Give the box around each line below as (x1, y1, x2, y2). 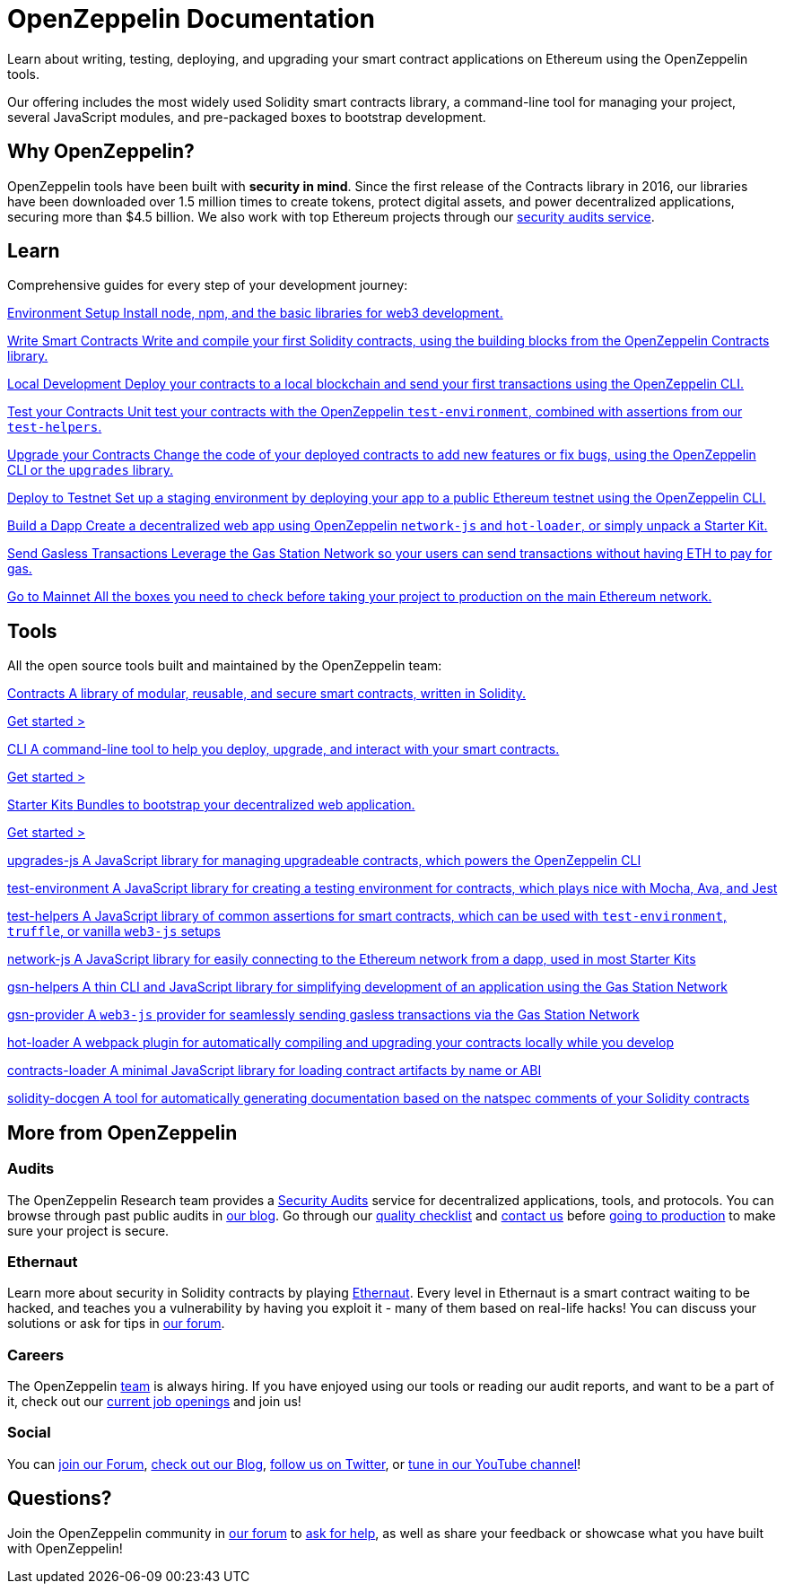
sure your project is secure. (7, 1222, 170, 1238)
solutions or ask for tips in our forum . (7, 1316, 225, 1332)
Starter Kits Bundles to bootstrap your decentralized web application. (7, 797, 415, 813)
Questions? (7, 1487, 112, 1510)
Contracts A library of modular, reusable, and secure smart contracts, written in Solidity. (7, 686, 527, 702)
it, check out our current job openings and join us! (7, 1394, 301, 1409)
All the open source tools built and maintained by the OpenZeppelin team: (7, 658, 442, 674)
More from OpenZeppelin (7, 1121, 238, 1144)
